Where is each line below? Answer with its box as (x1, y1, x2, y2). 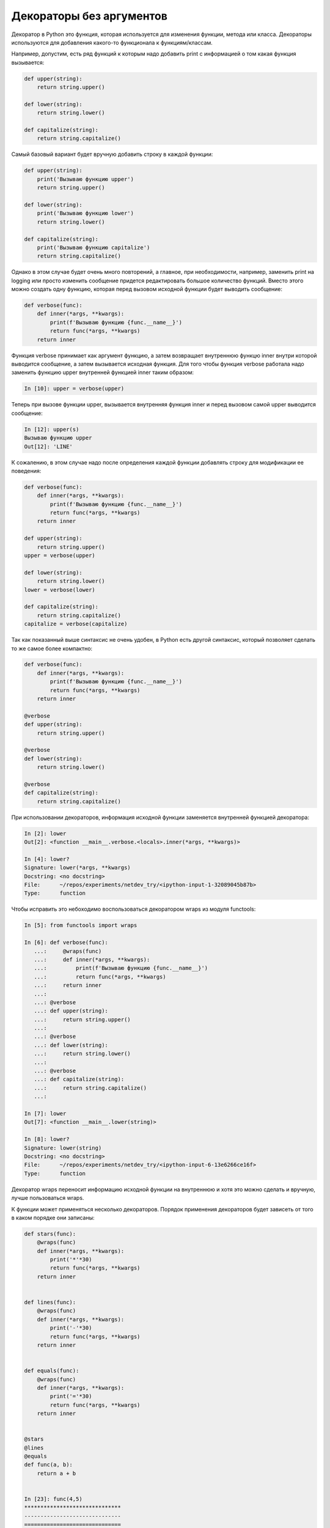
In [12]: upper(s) (24, 425, 79, 433)
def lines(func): (24, 1299, 76, 1306)
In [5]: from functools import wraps (24, 922, 137, 929)
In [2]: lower (24, 830, 67, 837)
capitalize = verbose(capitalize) (24, 620, 128, 628)
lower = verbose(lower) (24, 586, 96, 593)
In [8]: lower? (24, 1136, 70, 1143)
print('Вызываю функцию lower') (37, 210, 134, 217)
